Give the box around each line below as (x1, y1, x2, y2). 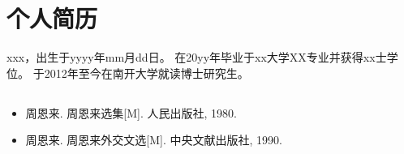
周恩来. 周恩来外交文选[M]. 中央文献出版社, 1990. (25, 131, 282, 148)
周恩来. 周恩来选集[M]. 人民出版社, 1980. (25, 104, 237, 121)
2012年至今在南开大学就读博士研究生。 (44, 64, 249, 81)
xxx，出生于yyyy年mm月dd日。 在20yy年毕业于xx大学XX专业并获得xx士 (6, 49, 387, 66)
